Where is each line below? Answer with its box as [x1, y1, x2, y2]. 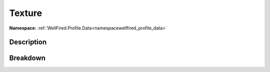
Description [9, 38, 47, 46]
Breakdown [9, 54, 46, 62]
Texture [9, 7, 42, 18]
